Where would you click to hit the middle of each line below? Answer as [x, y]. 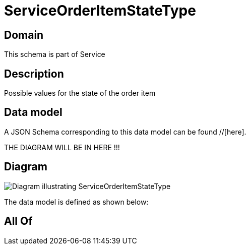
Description [34, 74]
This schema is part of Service [55, 54]
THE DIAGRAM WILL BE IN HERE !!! [62, 147]
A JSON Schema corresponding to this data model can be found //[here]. [125, 132]
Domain [24, 35]
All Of [18, 221]
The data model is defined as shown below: [76, 202]
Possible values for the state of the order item [80, 93]
